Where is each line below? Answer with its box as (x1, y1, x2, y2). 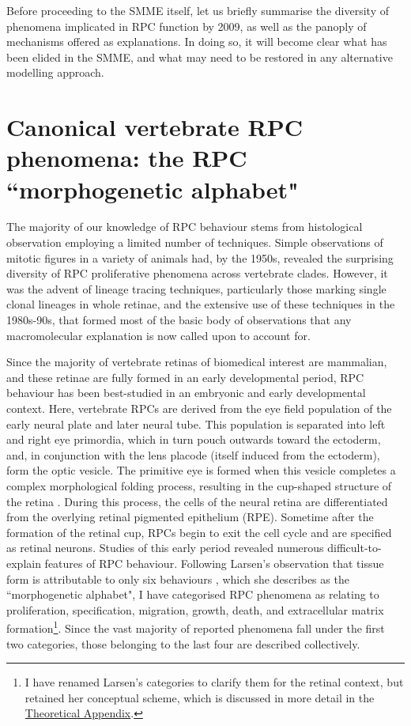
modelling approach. (6, 64, 104, 81)
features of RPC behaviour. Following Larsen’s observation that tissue (44, 554, 384, 571)
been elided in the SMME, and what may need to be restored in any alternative (6, 48, 393, 65)
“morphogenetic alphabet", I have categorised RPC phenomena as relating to (6, 586, 379, 603)
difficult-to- (327, 539, 382, 556)
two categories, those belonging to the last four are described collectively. (6, 635, 360, 652)
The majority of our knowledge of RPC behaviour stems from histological (6, 218, 363, 235)
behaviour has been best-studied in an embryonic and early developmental (6, 384, 366, 401)
